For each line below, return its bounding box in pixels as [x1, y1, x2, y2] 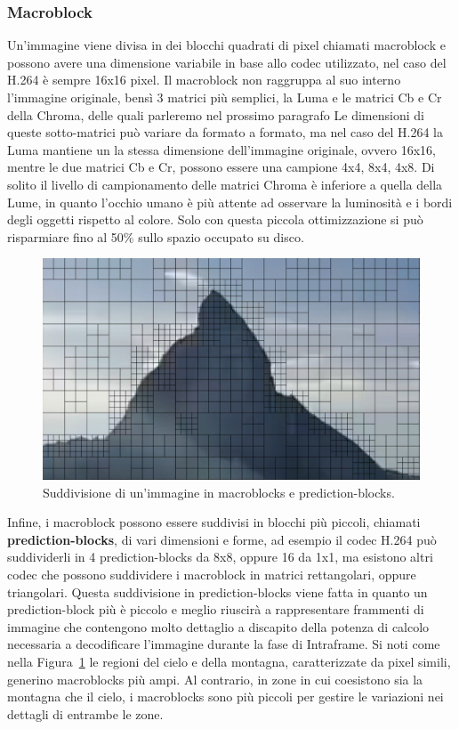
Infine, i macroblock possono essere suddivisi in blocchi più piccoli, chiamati [7, 513, 421, 531]
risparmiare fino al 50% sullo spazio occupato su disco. [7, 227, 304, 246]
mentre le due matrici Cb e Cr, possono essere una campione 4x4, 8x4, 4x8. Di [7, 158, 435, 176]
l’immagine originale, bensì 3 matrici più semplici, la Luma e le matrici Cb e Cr [7, 88, 442, 106]
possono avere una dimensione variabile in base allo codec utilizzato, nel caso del [7, 53, 447, 71]
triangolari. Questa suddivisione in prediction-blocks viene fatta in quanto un [7, 582, 428, 601]
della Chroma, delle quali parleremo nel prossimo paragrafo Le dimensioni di [7, 105, 424, 124]
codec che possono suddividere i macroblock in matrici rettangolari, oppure [7, 564, 416, 583]
